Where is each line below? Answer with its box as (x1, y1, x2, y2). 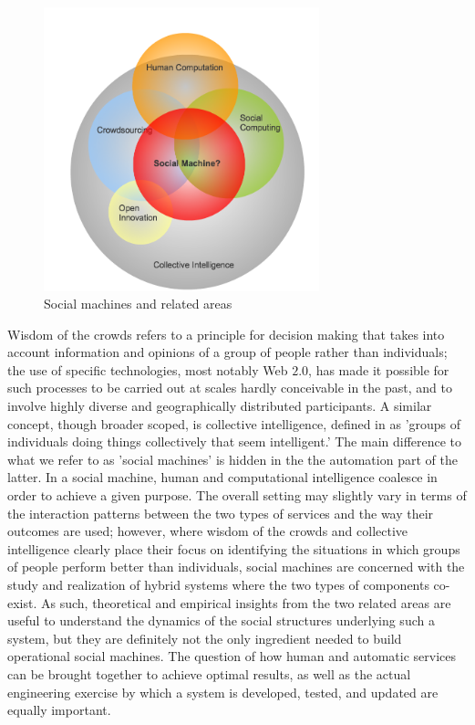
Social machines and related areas (44, 294, 232, 313)
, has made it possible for (308, 360, 449, 379)
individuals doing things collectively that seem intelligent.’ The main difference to (7, 432, 462, 451)
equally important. (7, 700, 111, 720)
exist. (7, 593, 37, 612)
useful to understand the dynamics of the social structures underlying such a (7, 611, 435, 630)
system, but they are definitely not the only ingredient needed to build (7, 628, 402, 647)
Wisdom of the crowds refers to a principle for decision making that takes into (7, 324, 445, 343)
